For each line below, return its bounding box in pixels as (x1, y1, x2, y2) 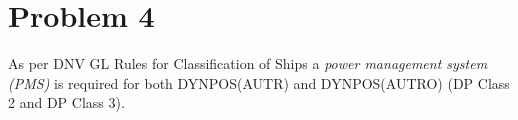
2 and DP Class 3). (8, 92, 125, 113)
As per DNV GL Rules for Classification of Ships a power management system (8, 53, 488, 74)
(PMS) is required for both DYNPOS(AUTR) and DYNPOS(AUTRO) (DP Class (8, 72, 510, 93)
